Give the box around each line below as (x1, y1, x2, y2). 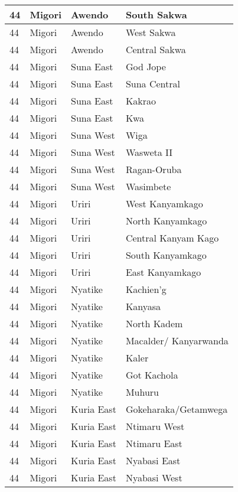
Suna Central (125, 77, 180, 90)
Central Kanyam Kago (125, 231, 219, 245)
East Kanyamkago (125, 265, 201, 279)
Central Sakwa (125, 43, 186, 56)
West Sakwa (125, 25, 176, 39)
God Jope (125, 60, 166, 73)
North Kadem (125, 317, 183, 330)
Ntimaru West (125, 419, 185, 433)
